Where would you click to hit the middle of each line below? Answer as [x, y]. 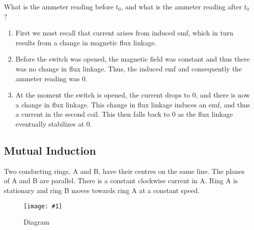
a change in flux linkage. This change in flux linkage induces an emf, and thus [133, 104]
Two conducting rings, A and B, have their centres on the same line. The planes [124, 171]
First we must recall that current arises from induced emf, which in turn [124, 33]
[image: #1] [43, 206]
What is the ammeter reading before [59, 6]
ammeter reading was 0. [51, 78]
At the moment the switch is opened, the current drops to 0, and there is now [133, 95]
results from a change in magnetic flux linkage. [86, 42]
